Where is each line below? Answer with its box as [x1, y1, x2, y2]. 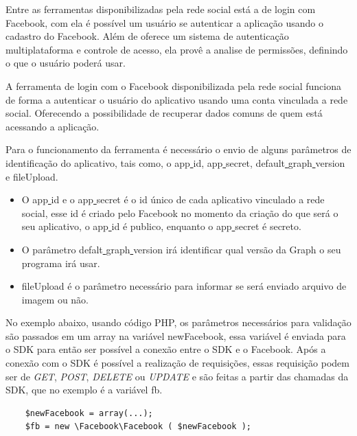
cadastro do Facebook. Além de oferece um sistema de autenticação [5, 29, 289, 43]
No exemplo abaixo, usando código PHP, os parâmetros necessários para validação [5, 315, 352, 330]
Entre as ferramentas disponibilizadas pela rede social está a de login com [5, 2, 316, 16]
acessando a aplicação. [5, 119, 100, 133]
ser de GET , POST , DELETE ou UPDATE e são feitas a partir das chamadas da [5, 369, 349, 383]
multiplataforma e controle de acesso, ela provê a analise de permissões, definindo [5, 42, 348, 56]
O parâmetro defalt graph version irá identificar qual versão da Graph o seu [21, 242, 341, 256]
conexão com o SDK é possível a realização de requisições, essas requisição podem [5, 356, 349, 370]
